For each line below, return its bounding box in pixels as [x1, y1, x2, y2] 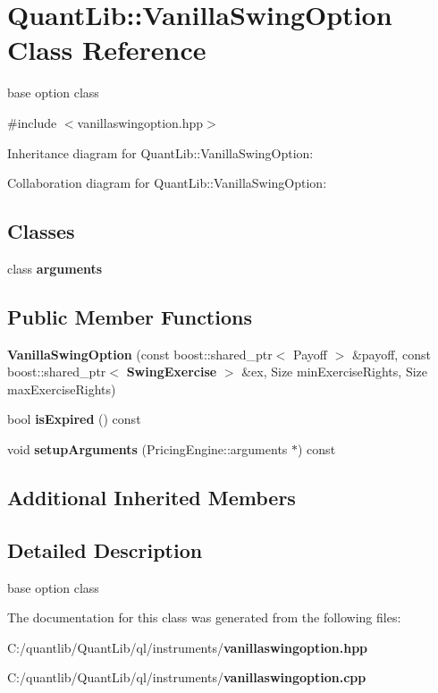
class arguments [7, 258, 103, 277]
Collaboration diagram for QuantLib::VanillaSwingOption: [7, 173, 327, 192]
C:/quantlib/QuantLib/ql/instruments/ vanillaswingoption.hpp [7, 638, 368, 656]
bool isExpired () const [7, 410, 141, 428]
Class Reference [7, 31, 206, 68]
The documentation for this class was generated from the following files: [7, 608, 401, 627]
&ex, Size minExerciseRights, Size [241, 362, 427, 381]
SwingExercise [126, 362, 217, 381]
